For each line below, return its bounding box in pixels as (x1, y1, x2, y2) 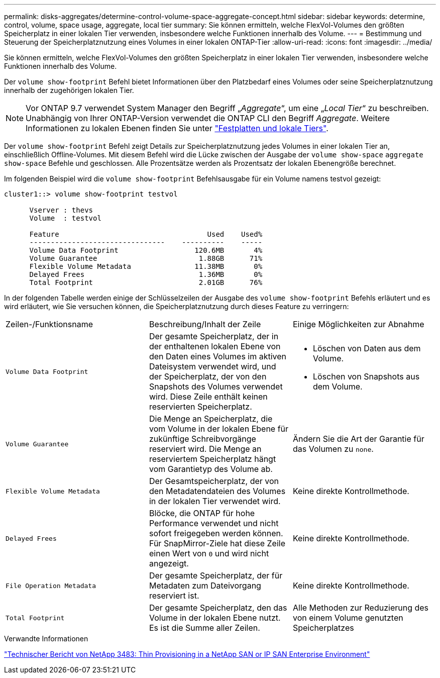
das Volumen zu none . (292, 444, 374, 454)
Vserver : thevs (29, 206, 93, 214)
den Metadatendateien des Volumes (149, 486, 286, 496)
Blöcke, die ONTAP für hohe (149, 508, 255, 518)
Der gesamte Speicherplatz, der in (149, 331, 279, 341)
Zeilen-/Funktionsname (6, 319, 93, 329)
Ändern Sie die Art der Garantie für (292, 434, 424, 444)
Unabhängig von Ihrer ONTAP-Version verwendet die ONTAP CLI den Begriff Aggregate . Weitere (26, 113, 390, 123)
